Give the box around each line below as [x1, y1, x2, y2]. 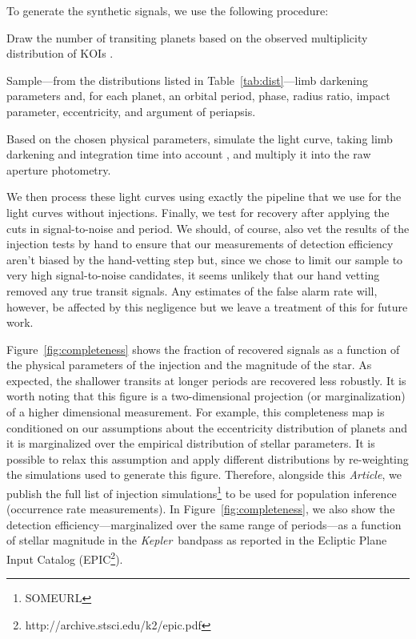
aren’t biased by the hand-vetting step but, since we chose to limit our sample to [6, 251, 403, 267]
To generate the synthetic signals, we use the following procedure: [6, 2, 329, 18]
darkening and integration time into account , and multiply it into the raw [6, 146, 371, 163]
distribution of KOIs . [6, 45, 114, 62]
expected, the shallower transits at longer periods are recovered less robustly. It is [6, 372, 406, 388]
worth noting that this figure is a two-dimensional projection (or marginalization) [6, 388, 406, 404]
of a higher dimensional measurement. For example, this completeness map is [6, 404, 385, 420]
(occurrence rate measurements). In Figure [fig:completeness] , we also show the [6, 500, 395, 517]
